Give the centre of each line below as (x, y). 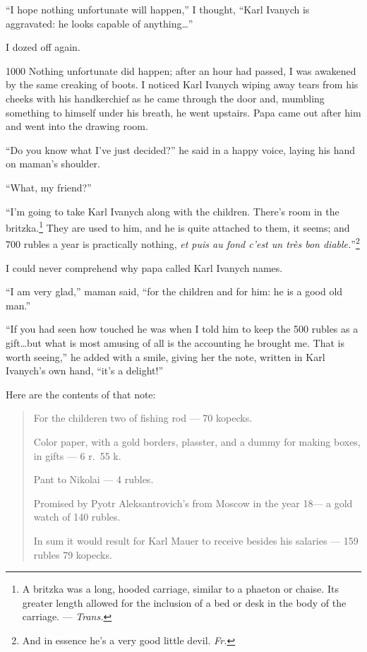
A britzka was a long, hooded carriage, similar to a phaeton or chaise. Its (180, 589)
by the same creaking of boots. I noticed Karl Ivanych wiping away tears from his (182, 84)
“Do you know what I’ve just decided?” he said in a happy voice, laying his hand (181, 149)
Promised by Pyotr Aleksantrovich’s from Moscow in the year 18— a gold (193, 503)
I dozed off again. (43, 47)
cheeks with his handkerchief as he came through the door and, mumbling (165, 98)
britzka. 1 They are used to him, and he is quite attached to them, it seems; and (178, 226)
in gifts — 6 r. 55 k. (77, 455)
